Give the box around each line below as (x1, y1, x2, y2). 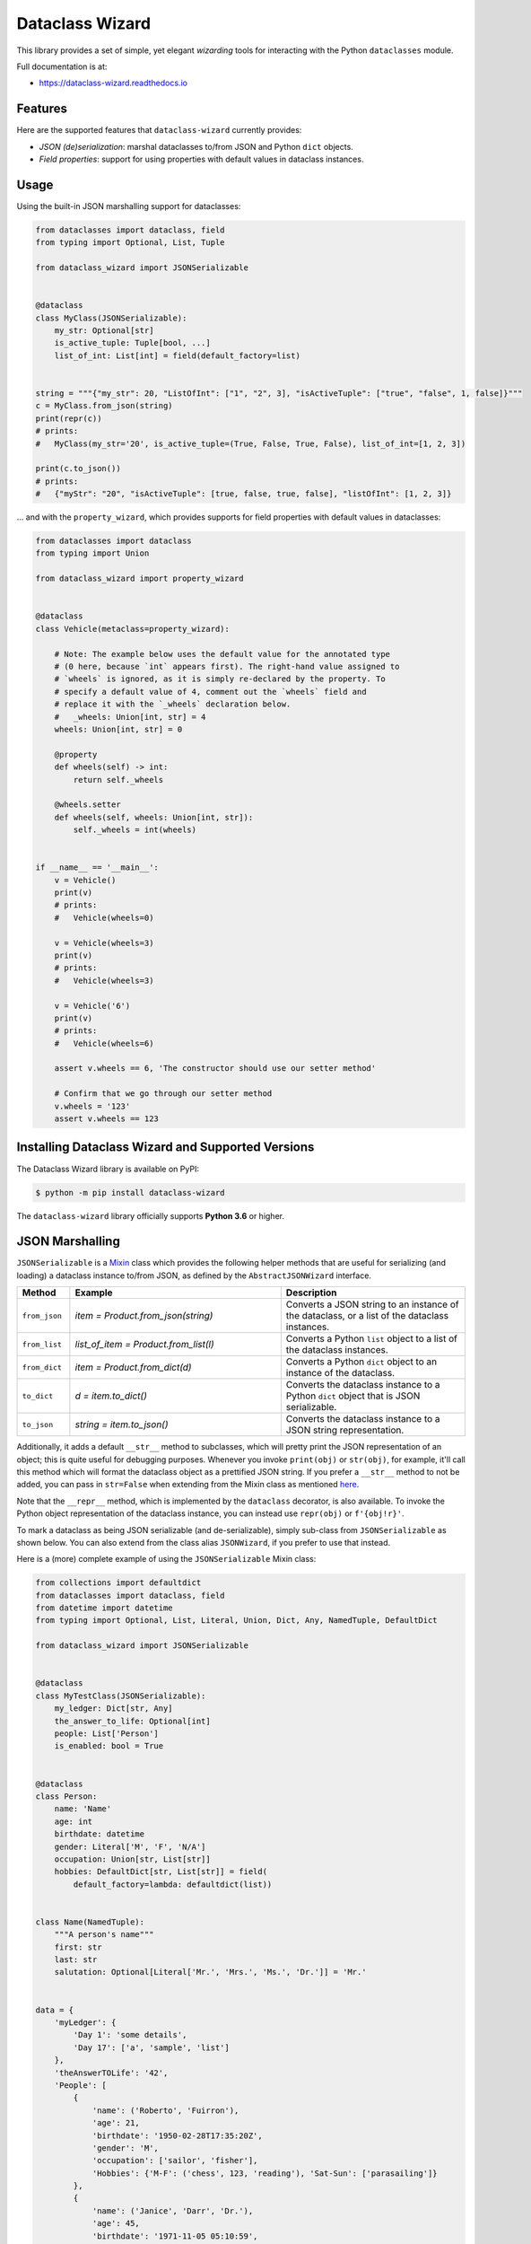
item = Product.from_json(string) (74, 1310, 213, 1322)
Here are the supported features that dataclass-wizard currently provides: (16, 125, 302, 136)
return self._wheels (73, 775, 164, 785)
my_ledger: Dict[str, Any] (54, 1704, 174, 1714)
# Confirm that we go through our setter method (54, 1089, 273, 1099)
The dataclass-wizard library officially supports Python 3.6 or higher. (16, 1210, 284, 1221)
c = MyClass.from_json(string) (35, 400, 174, 411)
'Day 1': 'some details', (73, 2029, 187, 2040)
